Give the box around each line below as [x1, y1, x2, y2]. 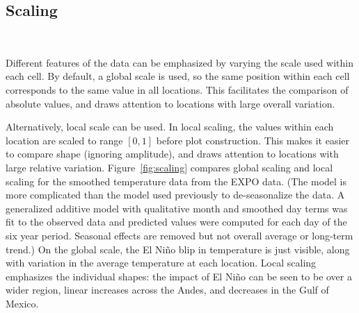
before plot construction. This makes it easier [156, 133, 350, 147]
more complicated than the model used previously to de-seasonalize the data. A [6, 187, 345, 202]
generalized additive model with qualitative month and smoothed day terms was [6, 201, 348, 215]
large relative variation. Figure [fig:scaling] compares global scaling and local [6, 160, 333, 174]
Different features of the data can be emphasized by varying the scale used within [6, 55, 353, 69]
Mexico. [6, 296, 39, 310]
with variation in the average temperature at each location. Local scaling [6, 255, 317, 270]
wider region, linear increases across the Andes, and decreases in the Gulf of [6, 282, 329, 297]
